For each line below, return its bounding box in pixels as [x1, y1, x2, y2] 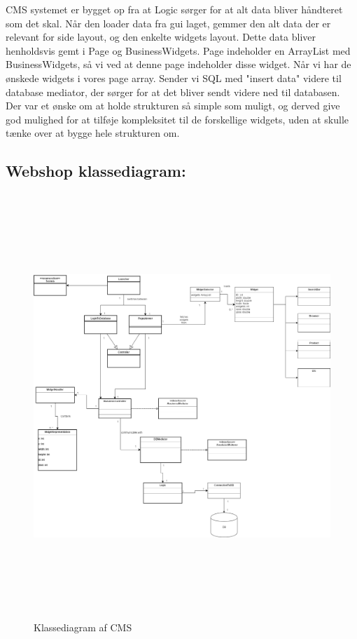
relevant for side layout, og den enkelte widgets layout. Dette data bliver [6, 29, 316, 44]
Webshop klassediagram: [6, 160, 186, 182]
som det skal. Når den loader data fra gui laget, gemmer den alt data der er [6, 15, 331, 30]
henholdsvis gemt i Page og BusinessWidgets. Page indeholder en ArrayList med [6, 43, 351, 58]
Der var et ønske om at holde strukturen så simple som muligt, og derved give [6, 98, 340, 113]
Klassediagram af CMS [34, 620, 132, 635]
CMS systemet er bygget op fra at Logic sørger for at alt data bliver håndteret [6, 2, 343, 16]
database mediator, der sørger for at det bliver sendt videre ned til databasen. [6, 84, 340, 99]
